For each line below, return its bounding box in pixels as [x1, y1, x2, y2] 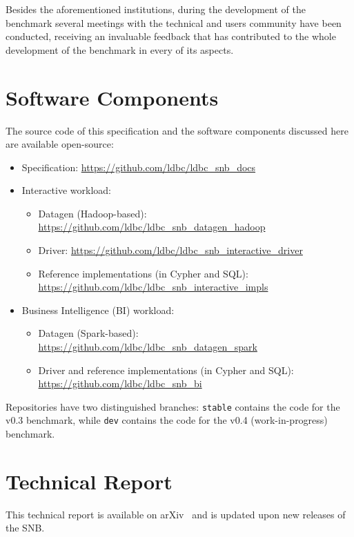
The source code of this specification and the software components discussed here [6, 123, 348, 137]
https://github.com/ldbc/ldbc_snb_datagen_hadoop [38, 219, 266, 234]
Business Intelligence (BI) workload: [21, 302, 175, 317]
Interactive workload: [21, 183, 111, 197]
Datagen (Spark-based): [38, 326, 139, 340]
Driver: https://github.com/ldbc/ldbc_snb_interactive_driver [38, 243, 303, 257]
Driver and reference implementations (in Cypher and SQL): [38, 362, 294, 377]
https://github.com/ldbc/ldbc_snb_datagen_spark [38, 340, 257, 354]
